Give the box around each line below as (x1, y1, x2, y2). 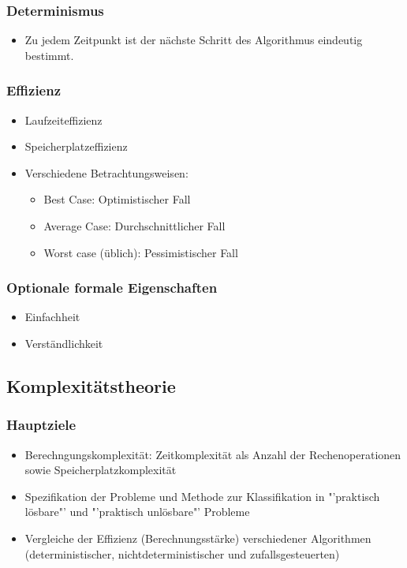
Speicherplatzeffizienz (24, 138, 128, 155)
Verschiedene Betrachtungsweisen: (24, 164, 189, 181)
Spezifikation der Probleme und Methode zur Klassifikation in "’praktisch (24, 488, 380, 504)
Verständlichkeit (24, 335, 103, 351)
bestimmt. (24, 47, 74, 63)
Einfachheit (24, 308, 80, 325)
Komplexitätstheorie (6, 373, 176, 398)
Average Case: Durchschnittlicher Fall (43, 218, 226, 234)
